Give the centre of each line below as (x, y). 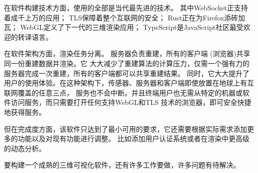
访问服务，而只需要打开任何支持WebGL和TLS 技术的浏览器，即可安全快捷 (131, 102)
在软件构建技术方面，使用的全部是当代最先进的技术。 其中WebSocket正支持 (126, 7)
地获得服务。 (25, 112)
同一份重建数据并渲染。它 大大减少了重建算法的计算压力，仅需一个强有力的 (127, 63)
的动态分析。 (25, 148)
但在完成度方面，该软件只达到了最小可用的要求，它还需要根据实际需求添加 (126, 129)
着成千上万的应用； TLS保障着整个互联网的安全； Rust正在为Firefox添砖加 (125, 17)
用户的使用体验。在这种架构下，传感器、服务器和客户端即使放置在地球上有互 (129, 83)
